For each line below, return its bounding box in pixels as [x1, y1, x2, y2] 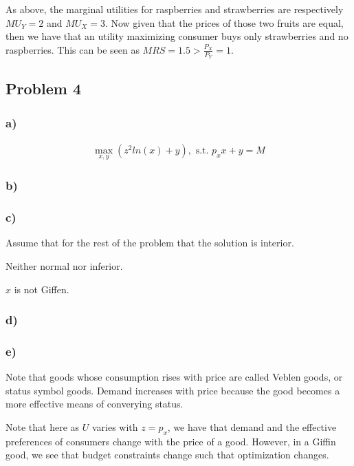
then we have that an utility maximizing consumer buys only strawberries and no [5, 29, 349, 43]
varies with [91, 419, 138, 434]
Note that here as [5, 419, 80, 434]
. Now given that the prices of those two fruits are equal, [104, 15, 344, 30]
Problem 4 [5, 78, 81, 99]
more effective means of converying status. [5, 396, 184, 411]
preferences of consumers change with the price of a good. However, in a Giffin [5, 434, 336, 448]
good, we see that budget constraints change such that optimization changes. [5, 447, 329, 462]
